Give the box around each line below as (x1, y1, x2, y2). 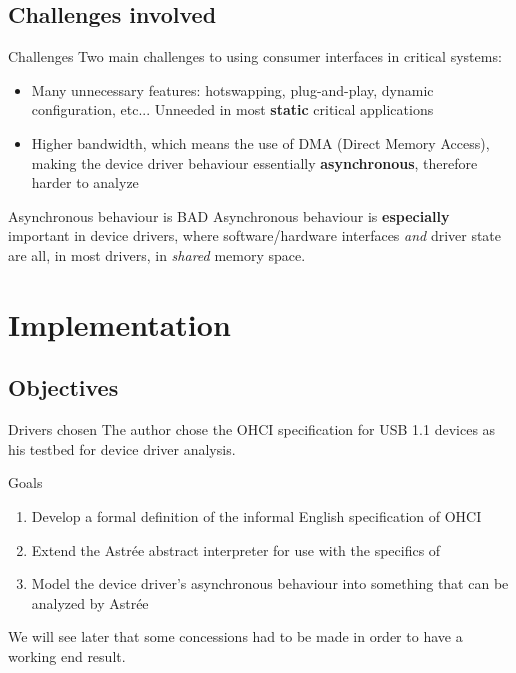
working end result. (8, 645, 126, 666)
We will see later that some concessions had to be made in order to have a (8, 626, 463, 647)
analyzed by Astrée (31, 592, 149, 613)
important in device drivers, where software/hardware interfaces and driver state (8, 225, 502, 246)
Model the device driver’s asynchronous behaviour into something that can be (31, 573, 509, 594)
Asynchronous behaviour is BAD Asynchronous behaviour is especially (8, 205, 450, 226)
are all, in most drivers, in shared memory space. (8, 244, 306, 265)
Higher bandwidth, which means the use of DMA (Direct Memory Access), (31, 132, 490, 153)
